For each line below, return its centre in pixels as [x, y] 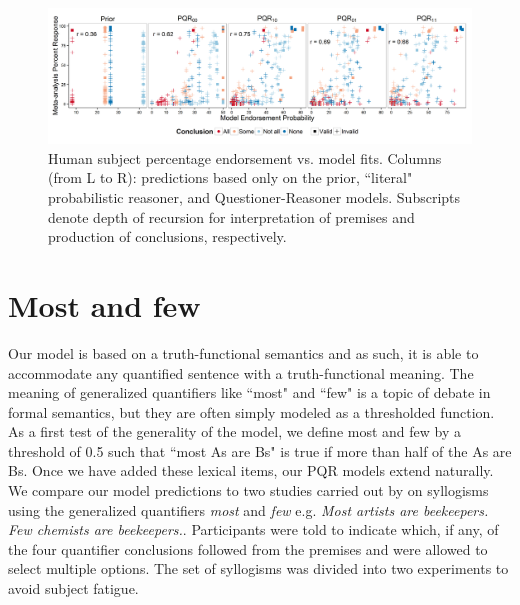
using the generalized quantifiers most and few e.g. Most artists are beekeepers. [248, 509]
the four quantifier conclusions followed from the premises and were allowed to [248, 548]
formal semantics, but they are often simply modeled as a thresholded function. [251, 411]
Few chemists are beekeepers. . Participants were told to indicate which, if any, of [253, 529]
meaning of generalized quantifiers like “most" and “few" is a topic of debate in [249, 392]
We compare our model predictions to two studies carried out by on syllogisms [248, 490]
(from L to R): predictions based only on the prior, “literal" [230, 177]
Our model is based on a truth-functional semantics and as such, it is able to [243, 352]
